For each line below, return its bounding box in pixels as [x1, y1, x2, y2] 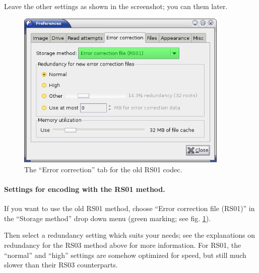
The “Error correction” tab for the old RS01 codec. [24, 164, 182, 174]
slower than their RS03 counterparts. [4, 259, 118, 270]
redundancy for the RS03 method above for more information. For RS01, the [4, 240, 241, 250]
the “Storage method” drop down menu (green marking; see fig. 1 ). [4, 213, 211, 223]
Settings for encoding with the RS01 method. [4, 184, 165, 194]
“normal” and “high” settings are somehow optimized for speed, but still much [4, 249, 246, 260]
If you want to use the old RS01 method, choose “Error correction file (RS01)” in [4, 203, 255, 214]
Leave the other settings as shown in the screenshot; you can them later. [4, 1, 228, 11]
